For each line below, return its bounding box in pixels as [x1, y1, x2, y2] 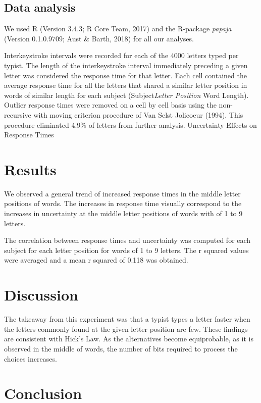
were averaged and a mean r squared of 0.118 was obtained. [4, 255, 188, 265]
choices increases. [4, 353, 57, 364]
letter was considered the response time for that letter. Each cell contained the [4, 70, 247, 80]
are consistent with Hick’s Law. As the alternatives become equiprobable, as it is [4, 333, 253, 344]
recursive [4, 109, 31, 120]
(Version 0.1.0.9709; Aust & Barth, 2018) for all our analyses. [4, 33, 194, 43]
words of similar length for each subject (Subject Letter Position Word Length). [4, 89, 249, 100]
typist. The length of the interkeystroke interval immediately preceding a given [4, 60, 248, 70]
